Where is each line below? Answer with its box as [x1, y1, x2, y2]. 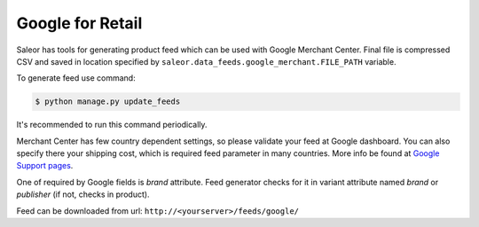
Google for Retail [16, 13, 143, 33]
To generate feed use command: [16, 73, 137, 83]
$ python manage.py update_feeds [35, 97, 181, 106]
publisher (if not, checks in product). [16, 189, 150, 200]
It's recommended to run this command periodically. [16, 120, 208, 130]
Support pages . [16, 160, 74, 171]
